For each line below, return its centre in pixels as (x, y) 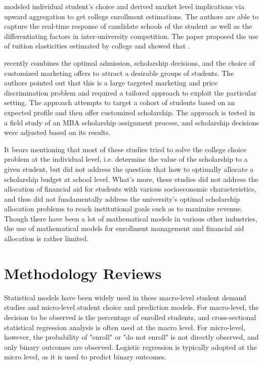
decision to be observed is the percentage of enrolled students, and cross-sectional (130, 317)
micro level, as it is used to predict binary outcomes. (85, 357)
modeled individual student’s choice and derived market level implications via (124, 6)
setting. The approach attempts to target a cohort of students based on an (120, 102)
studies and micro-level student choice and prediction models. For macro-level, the (131, 307)
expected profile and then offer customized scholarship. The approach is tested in (130, 112)
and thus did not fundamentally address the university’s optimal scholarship (122, 198)
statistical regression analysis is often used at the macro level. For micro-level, (125, 327)
